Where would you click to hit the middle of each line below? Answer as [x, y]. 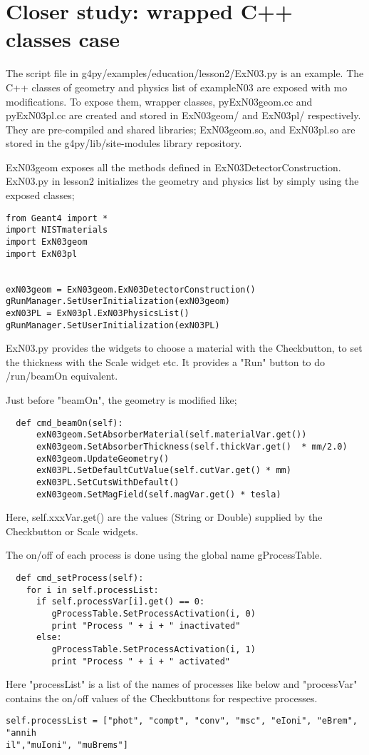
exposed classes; [40, 195]
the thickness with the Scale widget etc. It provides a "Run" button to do [166, 361]
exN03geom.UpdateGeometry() [103, 458]
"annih [21, 733]
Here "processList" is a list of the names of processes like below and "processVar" [182, 684]
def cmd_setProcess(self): [80, 578]
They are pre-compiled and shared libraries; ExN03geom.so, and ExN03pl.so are [181, 129]
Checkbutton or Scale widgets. [72, 531]
